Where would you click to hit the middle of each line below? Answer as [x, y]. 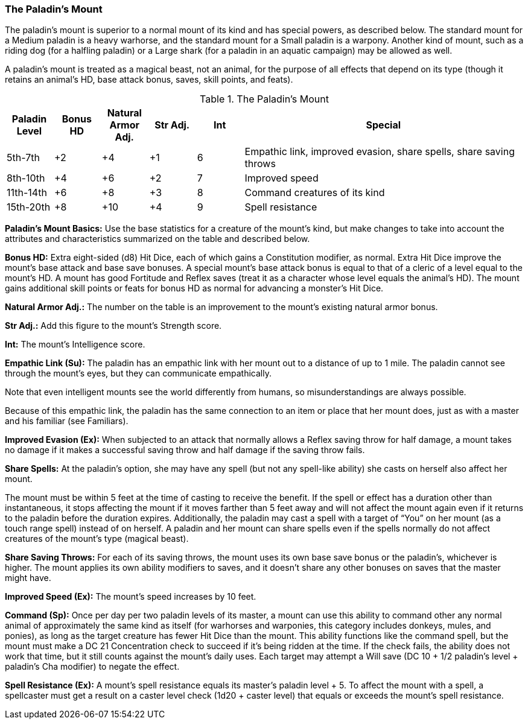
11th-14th [27, 193]
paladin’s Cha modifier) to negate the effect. [92, 667]
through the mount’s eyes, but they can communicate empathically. [138, 373]
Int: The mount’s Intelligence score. [75, 345]
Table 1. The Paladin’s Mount [264, 99]
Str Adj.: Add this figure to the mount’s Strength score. [113, 326]
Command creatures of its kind [315, 193]
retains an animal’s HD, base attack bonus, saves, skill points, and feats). [149, 80]
